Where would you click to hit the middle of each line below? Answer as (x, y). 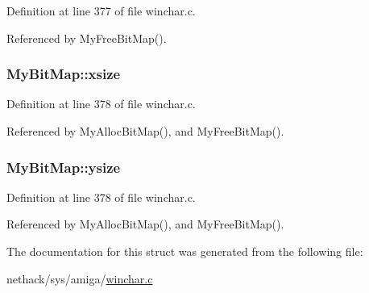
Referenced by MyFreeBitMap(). (87, 38)
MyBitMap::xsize (64, 74)
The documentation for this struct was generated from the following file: (185, 251)
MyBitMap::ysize (64, 167)
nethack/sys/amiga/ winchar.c (80, 278)
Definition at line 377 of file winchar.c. (101, 10)
